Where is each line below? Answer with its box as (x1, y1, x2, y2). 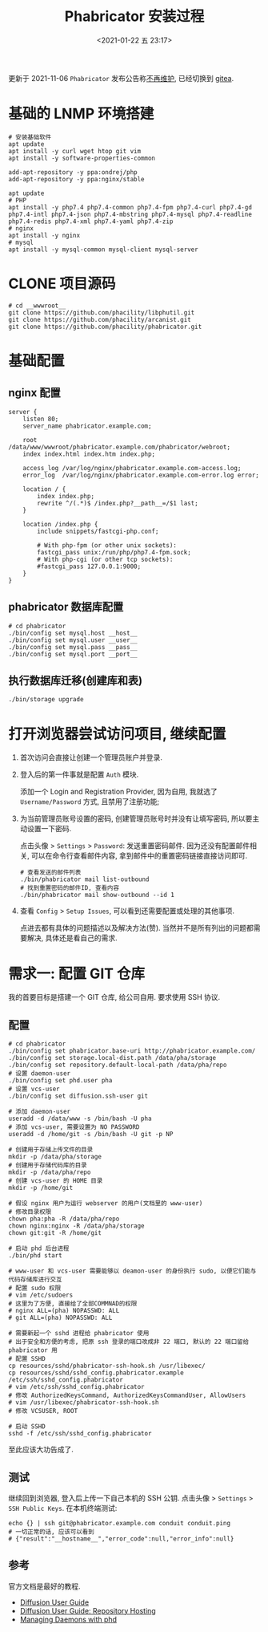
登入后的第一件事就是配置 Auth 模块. (19, 769, 139, 779)
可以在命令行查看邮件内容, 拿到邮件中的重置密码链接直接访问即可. (30, 851, 248, 861)
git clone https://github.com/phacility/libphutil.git (8, 308, 195, 317)
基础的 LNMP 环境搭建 (8, 105, 154, 123)
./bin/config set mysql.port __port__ (8, 650, 138, 658)
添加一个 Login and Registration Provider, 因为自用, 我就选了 (19, 787, 218, 797)
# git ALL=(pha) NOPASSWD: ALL (8, 1313, 113, 1322)
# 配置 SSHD (8, 1355, 46, 1363)
